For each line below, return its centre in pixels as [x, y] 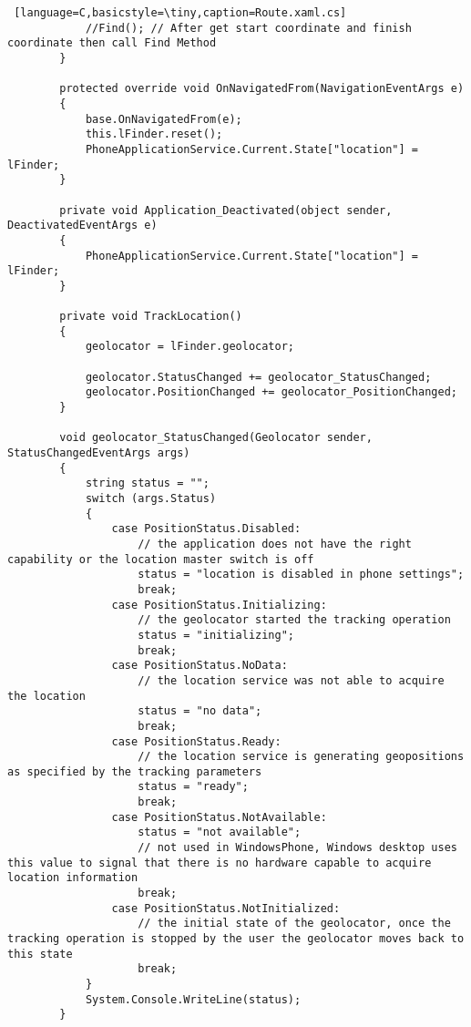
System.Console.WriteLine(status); [193, 999]
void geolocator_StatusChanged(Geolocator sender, [216, 438]
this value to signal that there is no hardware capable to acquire [220, 863]
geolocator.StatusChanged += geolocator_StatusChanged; [258, 377]
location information [73, 878]
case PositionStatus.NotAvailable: [219, 817]
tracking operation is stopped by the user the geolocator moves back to [236, 939]
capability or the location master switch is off [161, 559]
